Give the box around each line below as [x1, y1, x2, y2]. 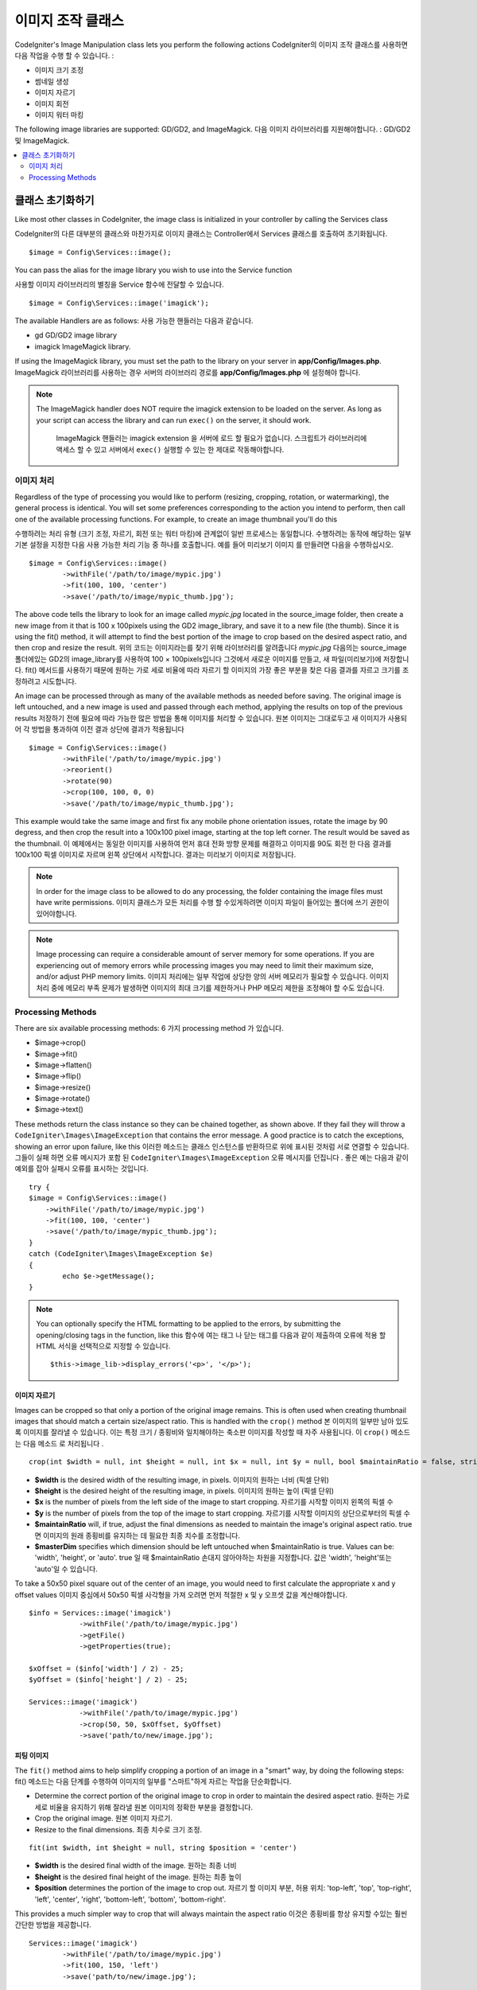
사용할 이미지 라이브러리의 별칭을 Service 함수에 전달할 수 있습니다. [14, 279, 224, 290]
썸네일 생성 [34, 76, 69, 86]
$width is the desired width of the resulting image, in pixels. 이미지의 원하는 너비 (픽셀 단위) [34, 1475, 330, 1485]
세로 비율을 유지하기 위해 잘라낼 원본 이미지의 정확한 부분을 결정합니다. [34, 1802, 254, 1812]
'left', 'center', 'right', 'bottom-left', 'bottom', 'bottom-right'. [34, 1894, 227, 1904]
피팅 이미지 [14, 1751, 49, 1761]
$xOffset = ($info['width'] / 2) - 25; [29, 1664, 184, 1673]
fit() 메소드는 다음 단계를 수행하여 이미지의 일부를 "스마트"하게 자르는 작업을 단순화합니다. [14, 1777, 292, 1786]
